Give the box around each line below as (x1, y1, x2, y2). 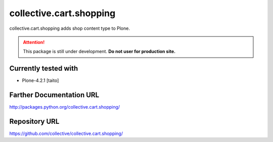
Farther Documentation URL (9, 91, 100, 100)
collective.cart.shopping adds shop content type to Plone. (9, 25, 130, 31)
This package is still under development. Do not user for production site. (23, 49, 176, 55)
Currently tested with (9, 64, 78, 73)
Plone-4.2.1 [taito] (22, 77, 59, 83)
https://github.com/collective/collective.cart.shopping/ (9, 130, 123, 136)
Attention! (23, 39, 45, 45)
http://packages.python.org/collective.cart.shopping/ (9, 104, 120, 110)
